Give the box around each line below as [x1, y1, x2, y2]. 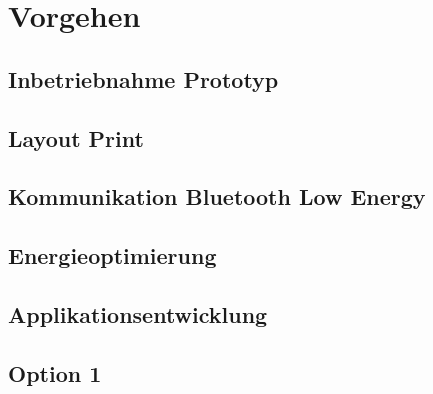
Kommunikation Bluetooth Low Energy [8, 181, 426, 212]
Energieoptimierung [8, 240, 217, 271]
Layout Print [8, 122, 144, 153]
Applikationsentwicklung [8, 298, 268, 329]
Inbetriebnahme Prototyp [8, 63, 279, 94]
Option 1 [8, 357, 102, 388]
